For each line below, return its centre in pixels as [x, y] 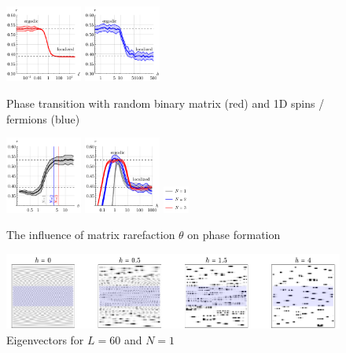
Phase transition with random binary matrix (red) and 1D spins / [166, 103]
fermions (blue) [43, 118]
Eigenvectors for [45, 339]
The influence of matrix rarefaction [91, 235]
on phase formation [234, 235]
